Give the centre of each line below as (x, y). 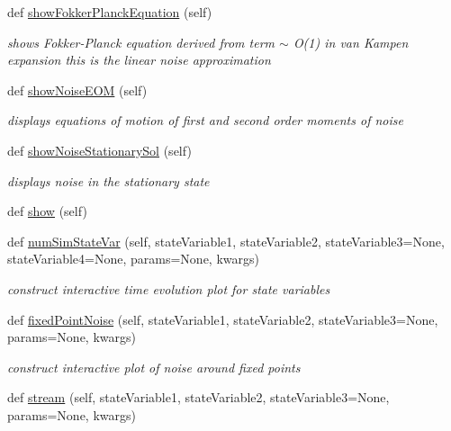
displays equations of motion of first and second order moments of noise (205, 120)
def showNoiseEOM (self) (77, 90)
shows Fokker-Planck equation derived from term (141, 42)
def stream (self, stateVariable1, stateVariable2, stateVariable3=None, (198, 397)
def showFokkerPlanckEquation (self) (110, 12)
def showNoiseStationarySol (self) (99, 150)
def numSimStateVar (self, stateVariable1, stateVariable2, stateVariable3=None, (226, 241)
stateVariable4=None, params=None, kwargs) (133, 259)
